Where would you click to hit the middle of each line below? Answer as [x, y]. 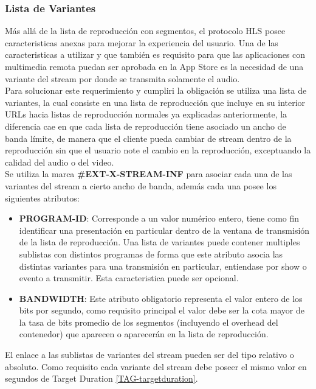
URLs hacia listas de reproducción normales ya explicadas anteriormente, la [146, 114]
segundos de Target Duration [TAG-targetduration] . [101, 378]
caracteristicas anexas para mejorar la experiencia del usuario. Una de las [142, 42]
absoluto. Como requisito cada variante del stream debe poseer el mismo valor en [156, 366]
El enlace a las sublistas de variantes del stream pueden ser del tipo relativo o [149, 355]
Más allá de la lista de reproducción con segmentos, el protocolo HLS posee [145, 31]
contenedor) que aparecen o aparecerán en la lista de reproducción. [144, 334]
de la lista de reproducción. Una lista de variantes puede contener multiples [160, 242]
